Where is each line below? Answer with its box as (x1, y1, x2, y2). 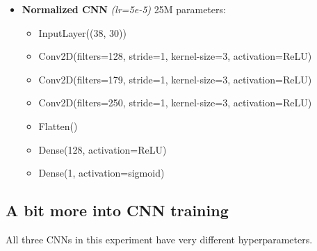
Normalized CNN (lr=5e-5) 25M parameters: (22, 2, 226, 16)
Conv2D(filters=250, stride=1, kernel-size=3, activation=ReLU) (38, 95, 312, 110)
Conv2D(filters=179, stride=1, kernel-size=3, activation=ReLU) (38, 72, 312, 86)
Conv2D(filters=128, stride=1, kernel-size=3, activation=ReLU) (38, 49, 312, 63)
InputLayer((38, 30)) (38, 25, 127, 40)
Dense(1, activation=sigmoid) (38, 165, 165, 180)
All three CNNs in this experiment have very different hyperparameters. (6, 232, 313, 246)
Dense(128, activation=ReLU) (38, 142, 167, 156)
